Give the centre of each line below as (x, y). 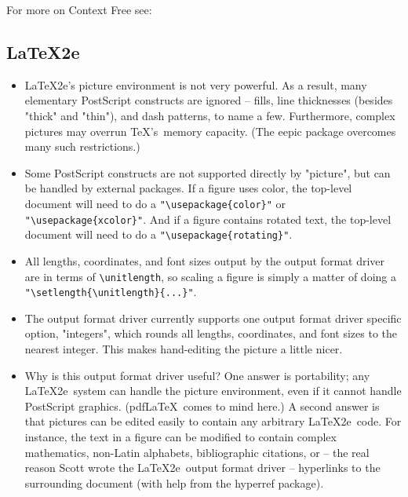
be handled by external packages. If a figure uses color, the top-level (188, 188)
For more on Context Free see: (79, 9)
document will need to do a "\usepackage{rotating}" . (158, 234)
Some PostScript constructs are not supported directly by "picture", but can (208, 172)
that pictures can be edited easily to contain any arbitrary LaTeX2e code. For (213, 421)
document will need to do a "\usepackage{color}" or (155, 203)
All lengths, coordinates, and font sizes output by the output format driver (205, 260)
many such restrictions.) (82, 146)
